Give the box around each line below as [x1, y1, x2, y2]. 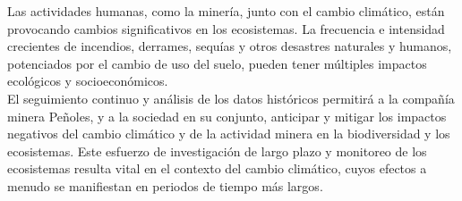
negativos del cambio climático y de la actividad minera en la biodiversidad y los [7, 124, 450, 143]
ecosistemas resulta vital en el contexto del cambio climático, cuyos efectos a [7, 159, 427, 178]
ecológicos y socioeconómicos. [7, 71, 168, 90]
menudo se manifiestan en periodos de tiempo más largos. [7, 176, 323, 195]
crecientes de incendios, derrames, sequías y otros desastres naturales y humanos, [7, 37, 452, 55]
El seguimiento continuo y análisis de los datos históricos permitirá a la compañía [7, 88, 455, 107]
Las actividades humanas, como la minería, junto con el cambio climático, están [7, 2, 445, 20]
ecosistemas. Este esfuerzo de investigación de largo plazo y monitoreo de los [7, 141, 427, 160]
